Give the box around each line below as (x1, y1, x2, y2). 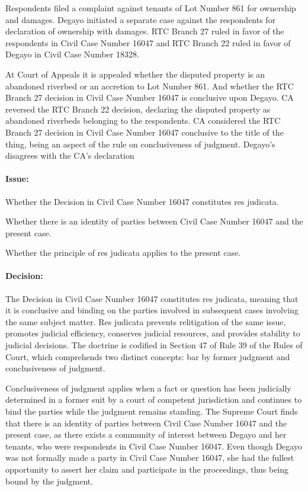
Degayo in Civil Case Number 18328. (5, 48, 139, 60)
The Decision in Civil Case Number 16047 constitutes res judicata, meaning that (5, 292, 299, 304)
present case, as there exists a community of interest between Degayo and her (5, 428, 287, 441)
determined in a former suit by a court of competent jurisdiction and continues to (5, 393, 302, 406)
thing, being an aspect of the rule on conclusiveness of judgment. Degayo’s (5, 137, 275, 150)
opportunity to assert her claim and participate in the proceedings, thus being (5, 463, 289, 475)
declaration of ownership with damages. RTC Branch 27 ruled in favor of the (5, 25, 284, 37)
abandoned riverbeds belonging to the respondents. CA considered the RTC (5, 114, 281, 127)
